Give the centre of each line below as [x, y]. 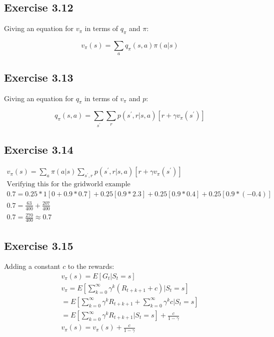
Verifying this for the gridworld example [68, 185]
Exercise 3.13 [39, 77]
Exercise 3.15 [39, 245]
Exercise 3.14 [39, 149]
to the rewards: [91, 266]
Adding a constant [32, 266]
